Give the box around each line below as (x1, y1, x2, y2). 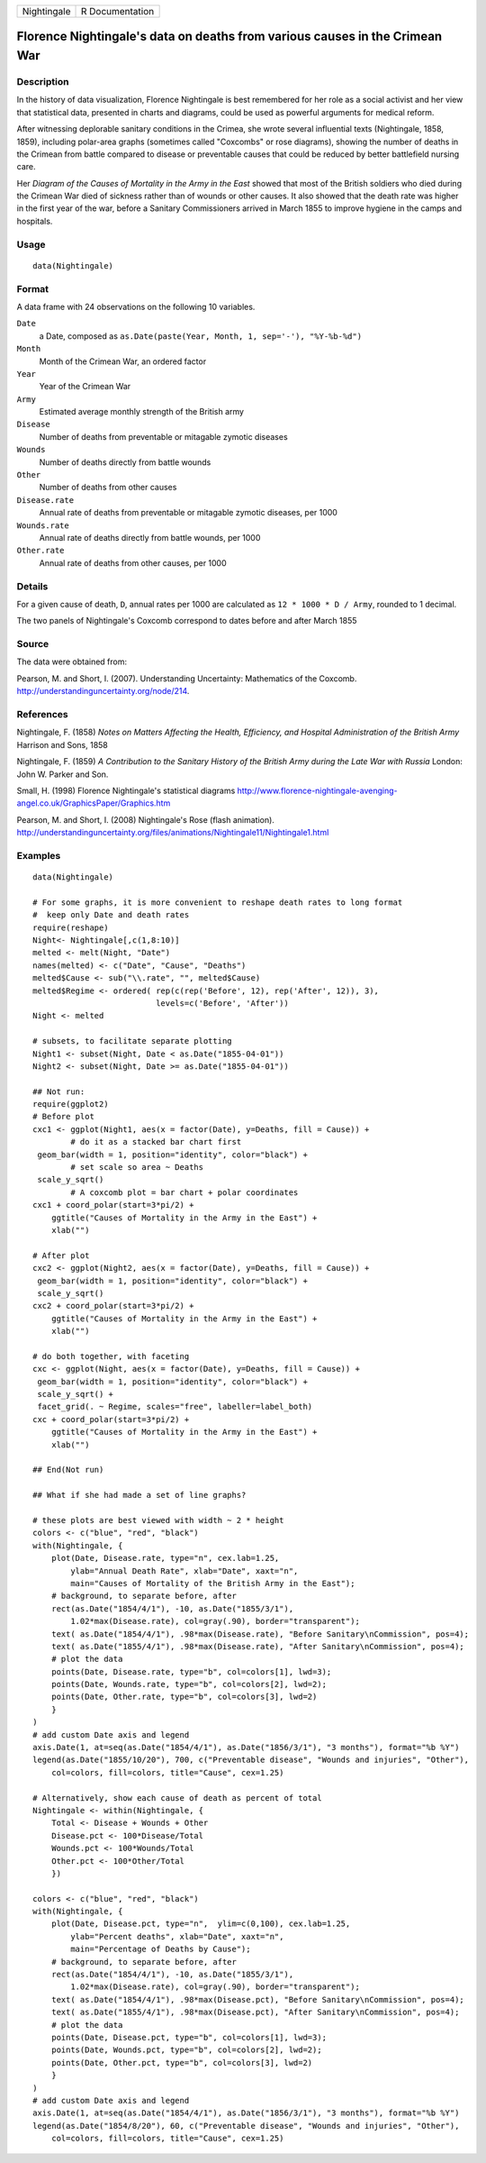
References (16, 708, 68, 720)
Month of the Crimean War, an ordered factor (39, 356, 207, 367)
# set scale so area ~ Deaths (70, 1163, 204, 1173)
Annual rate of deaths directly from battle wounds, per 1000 (39, 533, 261, 543)
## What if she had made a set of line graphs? (32, 1490, 247, 1501)
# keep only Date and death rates (32, 910, 190, 920)
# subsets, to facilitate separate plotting (32, 1036, 233, 1046)
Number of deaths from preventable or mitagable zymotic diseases (39, 431, 288, 442)
